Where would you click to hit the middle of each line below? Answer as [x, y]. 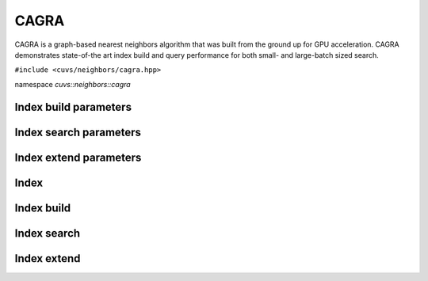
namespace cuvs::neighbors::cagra [73, 84]
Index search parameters [78, 132]
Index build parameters [73, 107]
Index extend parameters [78, 157]
